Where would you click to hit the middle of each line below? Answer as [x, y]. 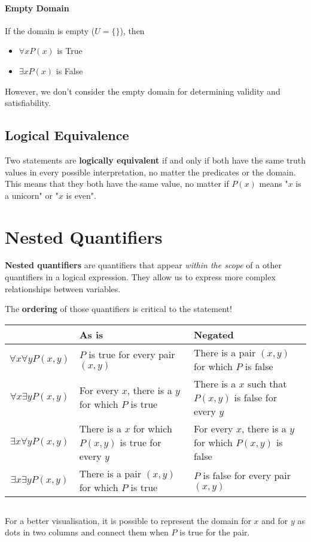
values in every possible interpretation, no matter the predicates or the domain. [150, 172]
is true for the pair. [215, 532]
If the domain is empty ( [50, 30]
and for [275, 520]
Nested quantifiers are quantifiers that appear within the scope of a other [143, 265]
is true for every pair [132, 355]
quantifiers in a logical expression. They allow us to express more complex [140, 277]
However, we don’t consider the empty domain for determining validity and [143, 91]
